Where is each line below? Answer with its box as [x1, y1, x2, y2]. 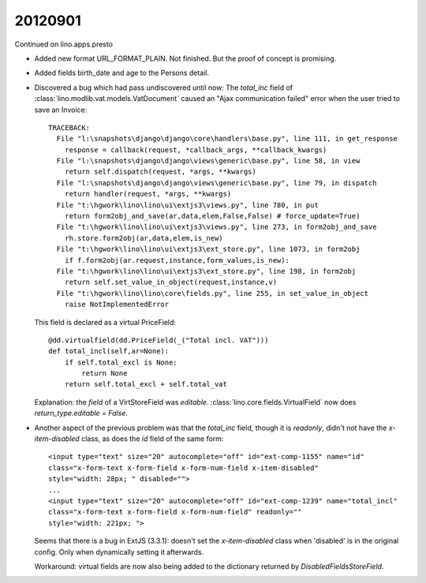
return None [81, 369, 128, 378]
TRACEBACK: [48, 123, 91, 132]
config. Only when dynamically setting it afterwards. [34, 547, 204, 556]
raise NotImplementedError [64, 300, 170, 309]
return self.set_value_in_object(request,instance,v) [64, 278, 278, 287]
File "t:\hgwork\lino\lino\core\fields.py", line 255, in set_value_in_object [56, 289, 369, 297]
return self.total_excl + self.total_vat [64, 379, 228, 389]
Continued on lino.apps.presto [14, 39, 114, 49]
